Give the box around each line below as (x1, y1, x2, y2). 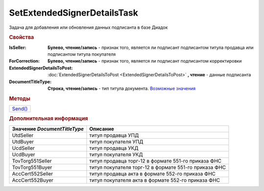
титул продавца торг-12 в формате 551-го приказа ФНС (89, 157, 222, 164)
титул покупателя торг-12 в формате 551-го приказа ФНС (89, 164, 226, 170)
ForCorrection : (9, 58, 40, 64)
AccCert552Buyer (12, 176, 54, 183)
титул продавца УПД (89, 132, 139, 139)
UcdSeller (12, 145, 35, 151)
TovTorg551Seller (12, 157, 52, 164)
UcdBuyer (12, 151, 35, 158)
